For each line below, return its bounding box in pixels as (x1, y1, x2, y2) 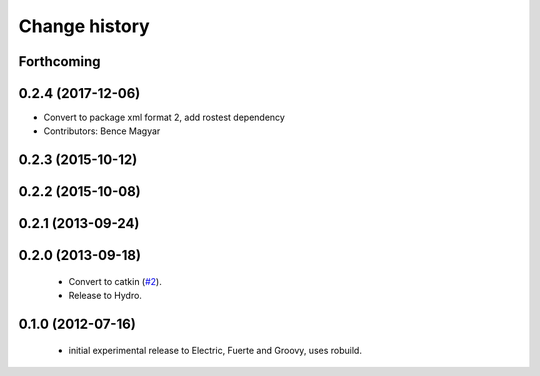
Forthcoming (18, 53, 101, 70)
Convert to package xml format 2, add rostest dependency (43, 111, 285, 124)
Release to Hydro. (68, 290, 142, 302)
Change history (18, 15, 150, 37)
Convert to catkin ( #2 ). (68, 275, 162, 287)
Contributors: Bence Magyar (43, 125, 161, 137)
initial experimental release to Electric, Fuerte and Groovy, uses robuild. (68, 344, 362, 356)
